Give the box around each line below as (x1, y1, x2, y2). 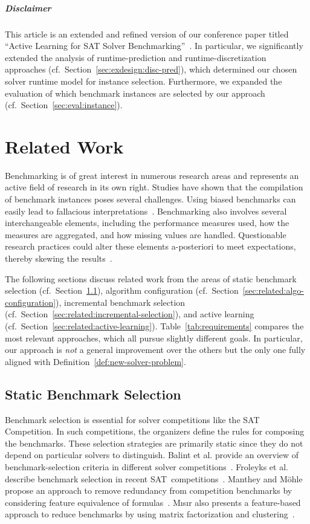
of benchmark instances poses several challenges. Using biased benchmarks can (5, 193, 296, 205)
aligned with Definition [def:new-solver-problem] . (5, 355, 186, 367)
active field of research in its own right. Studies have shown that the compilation (5, 181, 303, 193)
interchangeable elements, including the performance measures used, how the (5, 216, 289, 229)
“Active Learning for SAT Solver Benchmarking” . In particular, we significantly (5, 39, 303, 52)
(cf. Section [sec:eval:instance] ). (5, 99, 123, 111)
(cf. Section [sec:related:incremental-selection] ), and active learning (5, 308, 254, 320)
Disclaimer (5, 1, 51, 14)
